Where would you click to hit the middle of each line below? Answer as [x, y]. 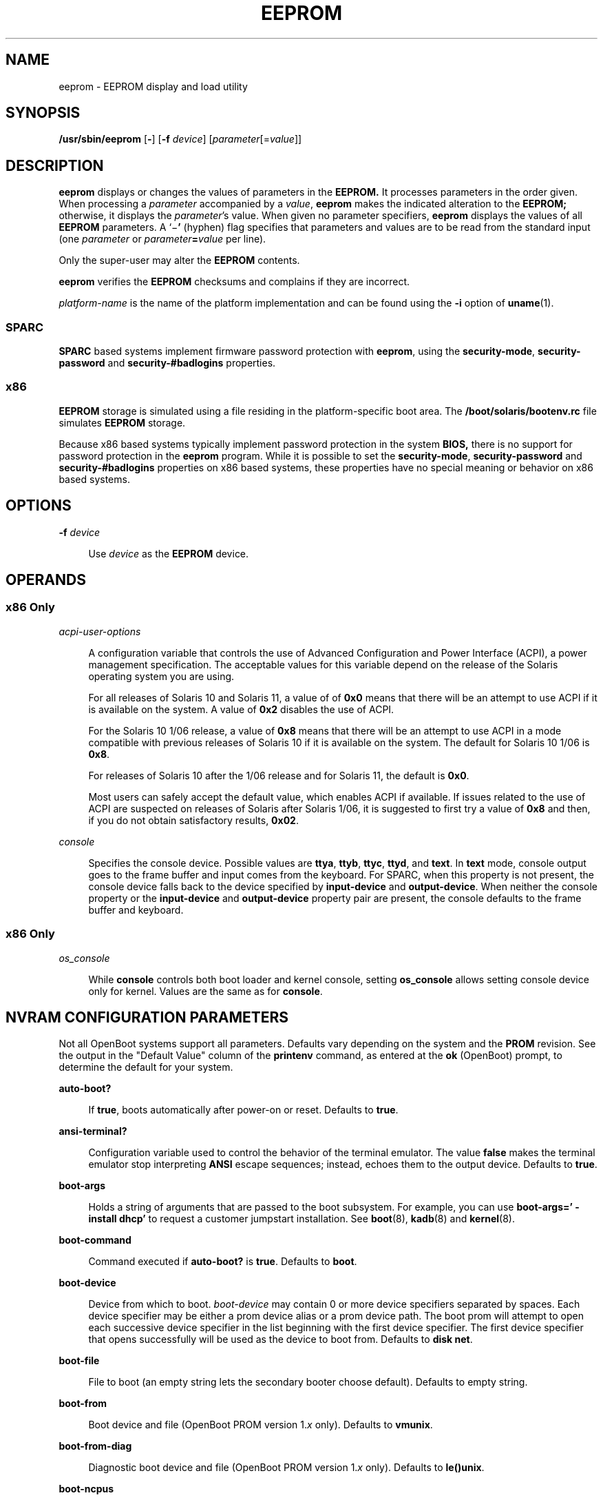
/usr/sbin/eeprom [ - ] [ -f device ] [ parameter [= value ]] [180, 139]
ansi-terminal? [93, 1131]
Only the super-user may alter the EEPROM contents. [179, 260]
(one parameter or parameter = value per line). [162, 239]
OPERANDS [46, 580]
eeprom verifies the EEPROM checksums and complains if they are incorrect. [234, 282]
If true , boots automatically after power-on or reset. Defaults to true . [243, 1110]
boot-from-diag [95, 1446]
